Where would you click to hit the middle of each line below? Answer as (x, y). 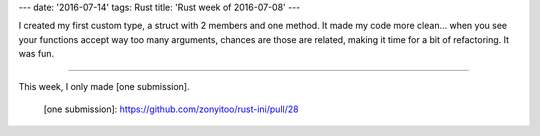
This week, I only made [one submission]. (104, 86)
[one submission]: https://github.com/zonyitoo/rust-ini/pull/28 (171, 109)
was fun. (36, 54)
